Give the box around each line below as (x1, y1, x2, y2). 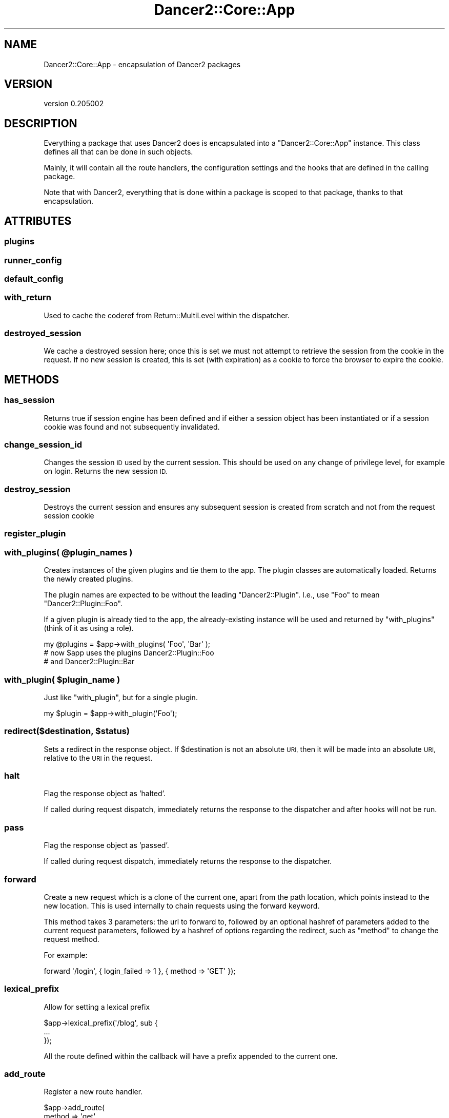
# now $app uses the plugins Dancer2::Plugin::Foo (44, 648, 214, 658)
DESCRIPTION (4, 117, 77, 130)
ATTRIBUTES (4, 214, 72, 227)
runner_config (4, 255, 62, 265)
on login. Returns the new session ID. (44, 467, 168, 476)
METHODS (4, 373, 59, 386)
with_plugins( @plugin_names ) (4, 547, 133, 557)
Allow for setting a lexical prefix (44, 1002, 150, 1011)
